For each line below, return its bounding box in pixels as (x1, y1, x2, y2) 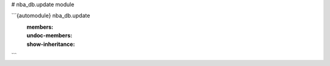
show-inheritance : (26, 40, 75, 48)
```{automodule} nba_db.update (11, 12, 90, 20)
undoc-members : (26, 32, 73, 39)
